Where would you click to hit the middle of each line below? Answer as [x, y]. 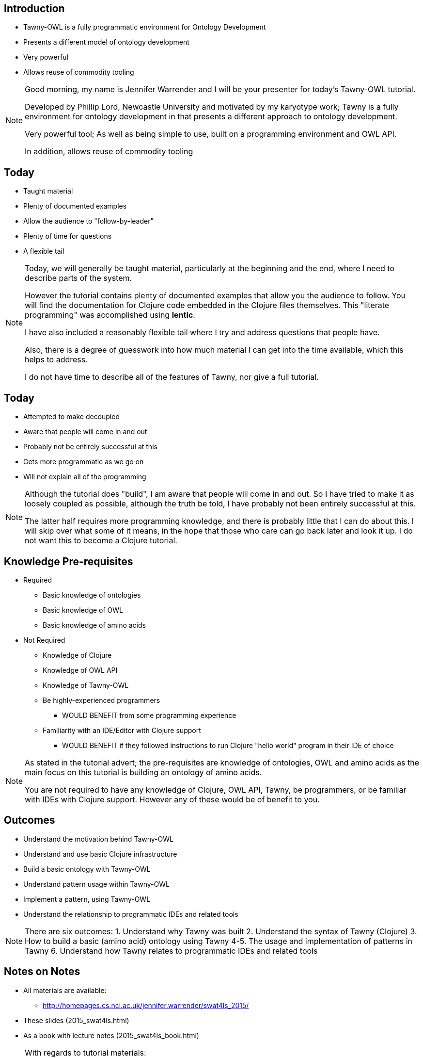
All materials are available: [65, 990]
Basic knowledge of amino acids [94, 625]
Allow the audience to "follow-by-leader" [88, 221]
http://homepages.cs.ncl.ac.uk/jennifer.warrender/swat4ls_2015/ [146, 1005]
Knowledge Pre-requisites [69, 561]
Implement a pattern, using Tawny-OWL [87, 899]
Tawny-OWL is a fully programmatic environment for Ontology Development [145, 27]
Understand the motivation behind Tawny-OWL [98, 839]
